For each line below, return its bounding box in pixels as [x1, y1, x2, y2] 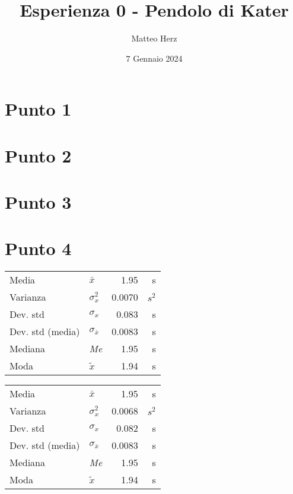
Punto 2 [5, 143, 72, 167]
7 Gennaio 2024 [126, 52, 183, 64]
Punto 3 [5, 190, 72, 214]
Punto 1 [5, 97, 72, 121]
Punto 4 [5, 236, 72, 260]
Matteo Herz [131, 32, 177, 44]
